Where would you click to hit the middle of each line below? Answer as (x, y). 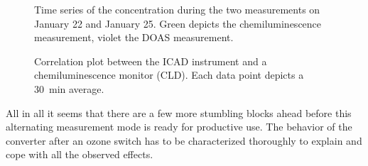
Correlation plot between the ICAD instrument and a (151, 61)
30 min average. (69, 88)
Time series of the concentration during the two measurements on (177, 9)
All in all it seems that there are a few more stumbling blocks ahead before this (179, 112)
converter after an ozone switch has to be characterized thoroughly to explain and (184, 140)
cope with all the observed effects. (80, 154)
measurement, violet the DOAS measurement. (134, 37)
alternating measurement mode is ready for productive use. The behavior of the (179, 127)
